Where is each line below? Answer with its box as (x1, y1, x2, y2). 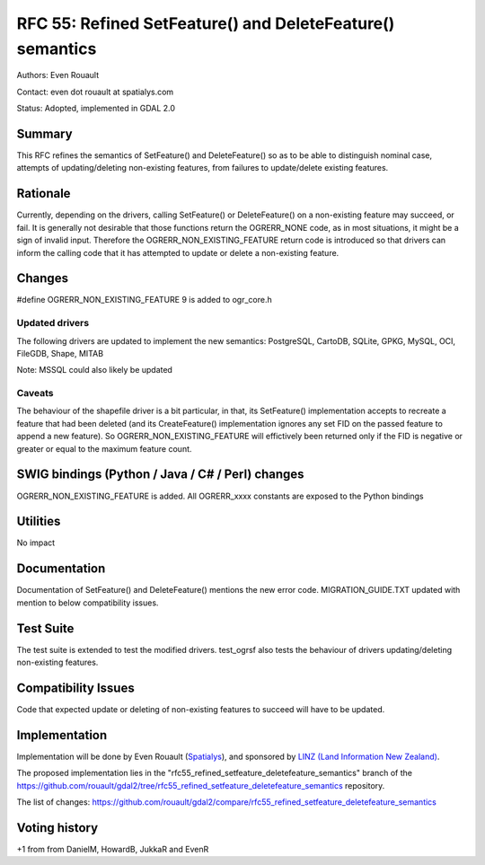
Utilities (16, 514, 61, 529)
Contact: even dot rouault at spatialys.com (16, 86, 174, 97)
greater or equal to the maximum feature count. (16, 443, 192, 454)
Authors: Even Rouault (16, 70, 99, 81)
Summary (16, 126, 73, 141)
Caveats (16, 387, 54, 400)
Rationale (16, 186, 71, 201)
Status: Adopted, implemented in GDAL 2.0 (16, 103, 175, 114)
